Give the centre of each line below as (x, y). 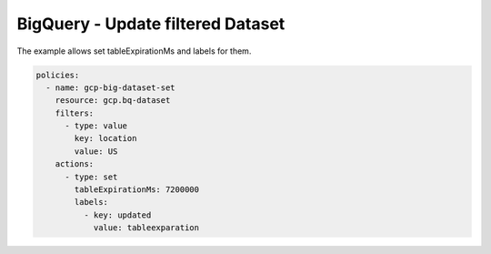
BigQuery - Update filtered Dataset (151, 24)
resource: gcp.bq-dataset (113, 101)
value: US (96, 151)
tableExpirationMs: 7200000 (137, 190)
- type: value (96, 126)
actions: (75, 164)
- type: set (91, 177)
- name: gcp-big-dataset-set (111, 87)
